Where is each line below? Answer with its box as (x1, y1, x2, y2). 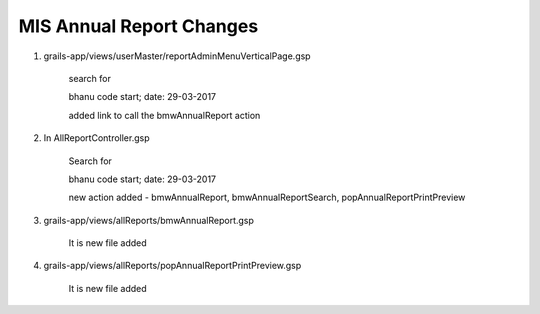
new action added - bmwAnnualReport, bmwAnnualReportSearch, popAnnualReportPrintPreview (68, 191, 466, 204)
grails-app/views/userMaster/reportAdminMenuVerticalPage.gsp (43, 50, 311, 62)
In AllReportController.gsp (43, 132, 150, 144)
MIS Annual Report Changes (18, 15, 259, 37)
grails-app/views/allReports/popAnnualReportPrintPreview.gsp (43, 260, 302, 272)
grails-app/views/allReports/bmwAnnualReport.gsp (43, 214, 255, 226)
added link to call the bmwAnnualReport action (68, 109, 261, 121)
